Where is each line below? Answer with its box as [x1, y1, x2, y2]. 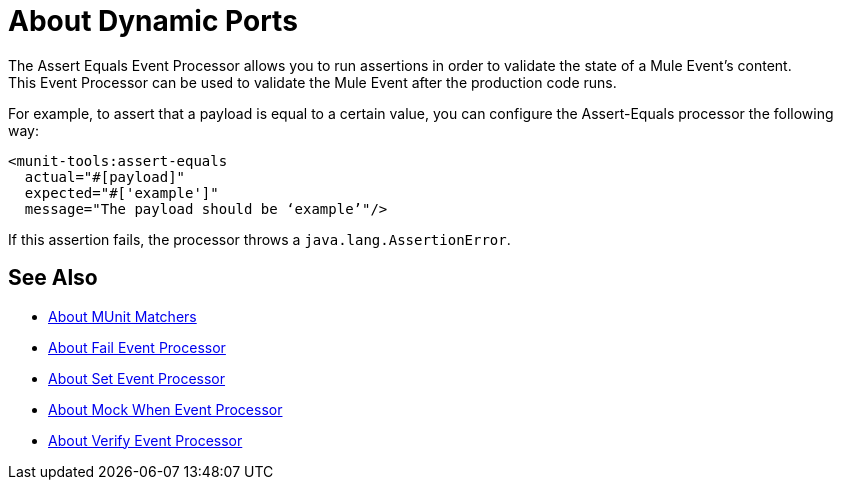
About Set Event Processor [48, 369, 226, 387]
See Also [8, 265, 98, 291]
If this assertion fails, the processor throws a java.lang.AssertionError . [8, 230, 511, 248]
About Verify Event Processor [48, 431, 243, 449]
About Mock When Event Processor [48, 400, 283, 418]
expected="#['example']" [24, 184, 219, 201]
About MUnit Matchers [48, 307, 197, 325]
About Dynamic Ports [8, 4, 298, 38]
